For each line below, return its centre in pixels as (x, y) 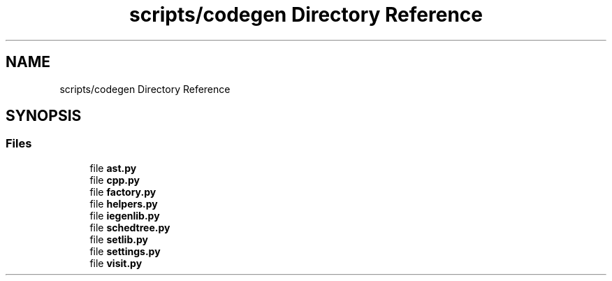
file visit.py (116, 263)
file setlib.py (119, 239)
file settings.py (125, 251)
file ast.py (113, 168)
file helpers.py (124, 203)
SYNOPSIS (44, 116)
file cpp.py (115, 180)
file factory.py (123, 192)
